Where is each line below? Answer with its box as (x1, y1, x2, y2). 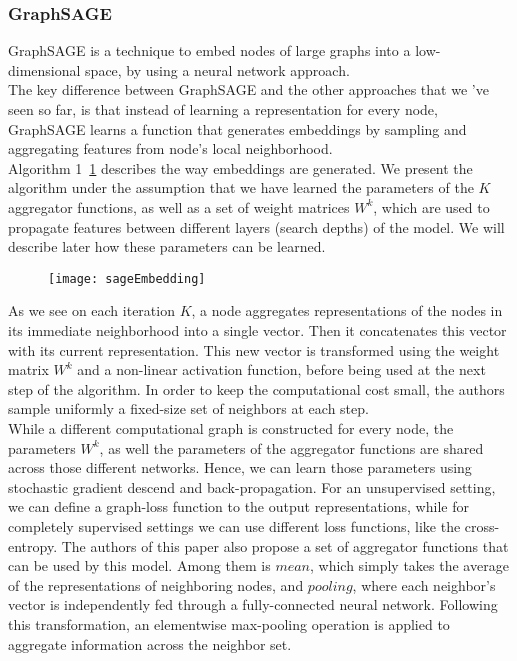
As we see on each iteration (8, 300, 175, 321)
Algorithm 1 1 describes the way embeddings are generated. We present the (8, 157, 473, 178)
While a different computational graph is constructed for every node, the (8, 417, 454, 438)
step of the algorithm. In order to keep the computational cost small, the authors (8, 378, 505, 399)
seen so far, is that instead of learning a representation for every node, (8, 99, 438, 119)
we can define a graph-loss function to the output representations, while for (8, 496, 469, 517)
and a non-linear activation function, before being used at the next (77, 359, 486, 380)
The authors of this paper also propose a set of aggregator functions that (61, 535, 509, 556)
